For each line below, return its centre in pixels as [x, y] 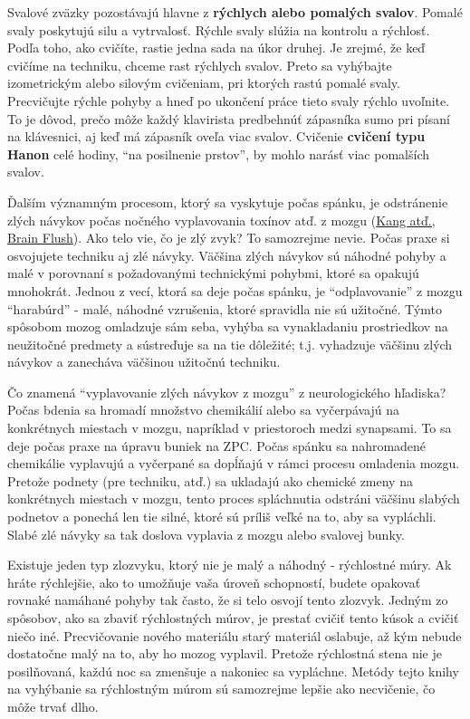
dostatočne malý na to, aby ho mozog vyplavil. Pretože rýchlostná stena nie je [225, 653]
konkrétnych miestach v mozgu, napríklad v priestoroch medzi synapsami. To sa [230, 428]
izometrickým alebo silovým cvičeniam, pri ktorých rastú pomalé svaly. [204, 83]
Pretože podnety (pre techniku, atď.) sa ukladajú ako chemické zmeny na [210, 480]
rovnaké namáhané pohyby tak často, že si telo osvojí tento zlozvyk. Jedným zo [228, 600]
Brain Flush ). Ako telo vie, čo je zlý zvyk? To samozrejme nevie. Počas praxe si [229, 238]
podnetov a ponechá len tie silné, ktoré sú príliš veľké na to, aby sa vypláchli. [222, 517]
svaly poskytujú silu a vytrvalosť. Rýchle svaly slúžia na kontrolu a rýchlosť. [219, 29]
